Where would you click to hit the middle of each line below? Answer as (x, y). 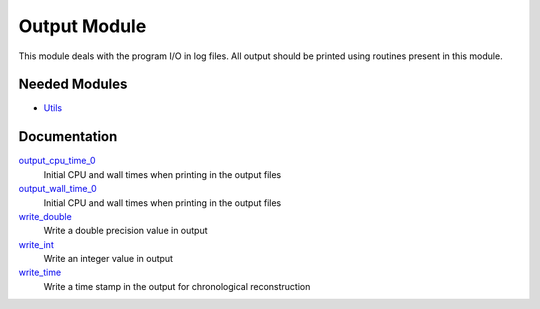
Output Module (82, 26)
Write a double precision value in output (126, 231)
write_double (45, 216)
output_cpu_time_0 (57, 161)
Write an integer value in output (108, 259)
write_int (36, 244)
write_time (40, 272)
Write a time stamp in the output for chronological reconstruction (177, 286)
